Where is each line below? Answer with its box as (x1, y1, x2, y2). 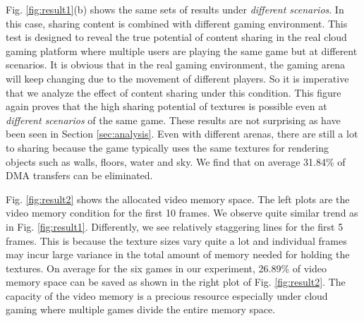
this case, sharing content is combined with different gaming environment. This (6, 16, 348, 30)
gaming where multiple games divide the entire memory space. (6, 302, 276, 317)
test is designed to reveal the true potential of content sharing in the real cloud (6, 30, 347, 44)
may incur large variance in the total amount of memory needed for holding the (6, 247, 350, 262)
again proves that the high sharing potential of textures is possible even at (6, 99, 327, 114)
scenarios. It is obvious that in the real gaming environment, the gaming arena (6, 57, 346, 72)
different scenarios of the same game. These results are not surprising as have (6, 112, 341, 127)
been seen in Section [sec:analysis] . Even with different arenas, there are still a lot (6, 126, 358, 141)
